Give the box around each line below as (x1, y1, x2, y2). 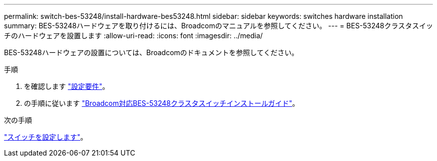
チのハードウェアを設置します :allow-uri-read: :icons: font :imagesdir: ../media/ (4, 31, 263, 40)
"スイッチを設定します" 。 (4, 133, 88, 141)
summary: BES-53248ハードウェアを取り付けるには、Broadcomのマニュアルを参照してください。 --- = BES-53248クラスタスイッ (4, 21, 434, 30)
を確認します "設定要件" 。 (24, 82, 109, 90)
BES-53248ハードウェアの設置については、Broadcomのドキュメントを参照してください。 (4, 48, 299, 57)
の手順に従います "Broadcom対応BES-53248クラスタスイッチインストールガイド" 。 (24, 99, 299, 107)
